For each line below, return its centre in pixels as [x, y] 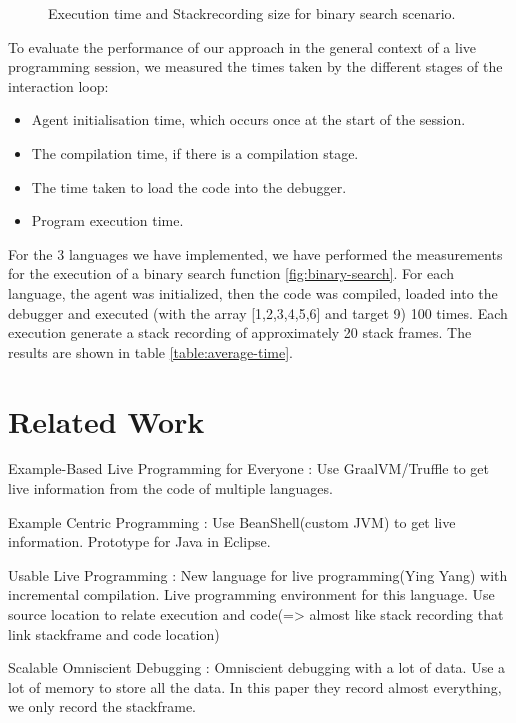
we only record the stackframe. [102, 706]
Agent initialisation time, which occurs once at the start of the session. [248, 119]
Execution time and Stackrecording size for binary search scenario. [252, 13]
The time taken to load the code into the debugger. [189, 186]
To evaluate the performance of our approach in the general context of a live [242, 46]
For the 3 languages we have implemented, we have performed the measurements [255, 253]
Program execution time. [107, 220]
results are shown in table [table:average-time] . [151, 351]
